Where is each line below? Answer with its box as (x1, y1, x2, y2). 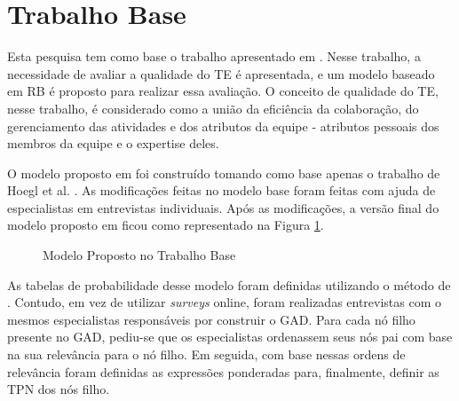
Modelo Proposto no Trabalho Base (43, 246, 236, 264)
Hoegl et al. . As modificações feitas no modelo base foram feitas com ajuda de (7, 181, 436, 200)
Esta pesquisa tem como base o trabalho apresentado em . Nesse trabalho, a (7, 47, 421, 66)
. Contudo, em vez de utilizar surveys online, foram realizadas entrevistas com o (7, 293, 442, 311)
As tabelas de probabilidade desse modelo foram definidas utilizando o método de (7, 275, 451, 294)
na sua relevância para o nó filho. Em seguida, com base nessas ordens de (7, 345, 406, 364)
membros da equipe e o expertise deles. (7, 134, 219, 153)
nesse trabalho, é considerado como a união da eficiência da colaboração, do (7, 98, 419, 117)
